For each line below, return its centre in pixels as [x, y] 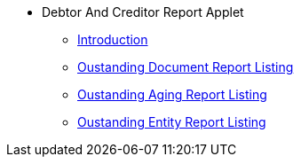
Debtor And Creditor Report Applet [143, 12]
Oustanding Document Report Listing [186, 67]
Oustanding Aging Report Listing [172, 94]
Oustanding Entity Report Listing [172, 122]
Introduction [113, 39]
